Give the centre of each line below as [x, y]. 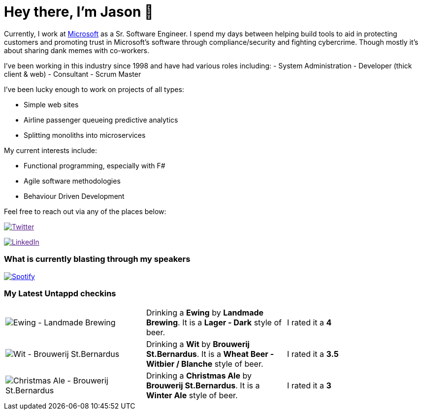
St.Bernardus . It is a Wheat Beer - [210, 354]
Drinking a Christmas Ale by [199, 376]
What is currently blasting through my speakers [97, 259]
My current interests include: [50, 150]
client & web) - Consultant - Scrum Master [73, 74]
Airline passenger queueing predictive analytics [101, 120]
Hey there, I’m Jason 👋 [79, 12]
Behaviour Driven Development [74, 196]
